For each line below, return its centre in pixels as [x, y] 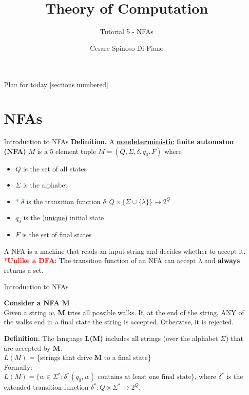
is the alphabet [45, 185]
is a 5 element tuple [67, 151]
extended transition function [46, 387]
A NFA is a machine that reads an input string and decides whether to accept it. [125, 251]
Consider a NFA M [37, 303]
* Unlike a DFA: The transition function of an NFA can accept [100, 260]
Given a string [25, 312]
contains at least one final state [144, 377]
